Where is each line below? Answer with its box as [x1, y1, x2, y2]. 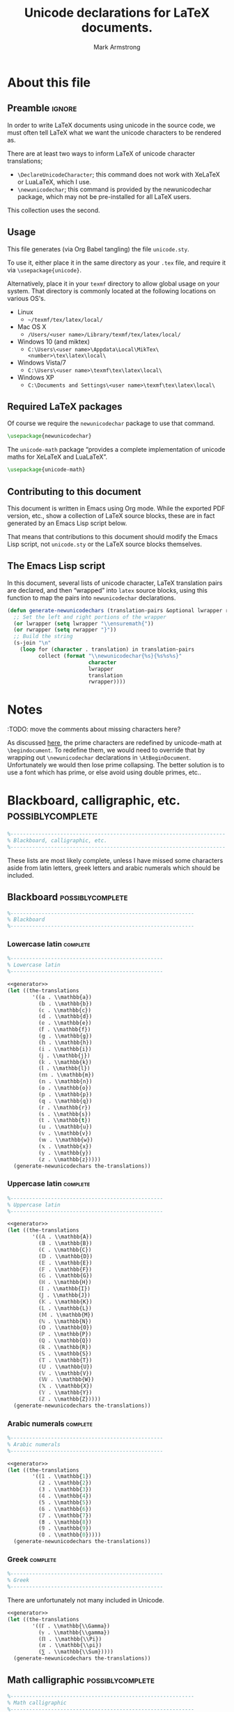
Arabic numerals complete [7, 1419, 93, 1429]
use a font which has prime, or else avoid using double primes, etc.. [7, 768, 202, 776]
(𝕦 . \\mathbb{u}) [38, 1123, 93, 1130]
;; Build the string [13, 633, 73, 640]
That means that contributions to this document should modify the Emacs [7, 532, 218, 540]
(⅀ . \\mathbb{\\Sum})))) [38, 1648, 114, 1655]
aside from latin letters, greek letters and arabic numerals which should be [7, 864, 221, 872]
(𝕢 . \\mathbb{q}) [38, 1098, 93, 1105]
